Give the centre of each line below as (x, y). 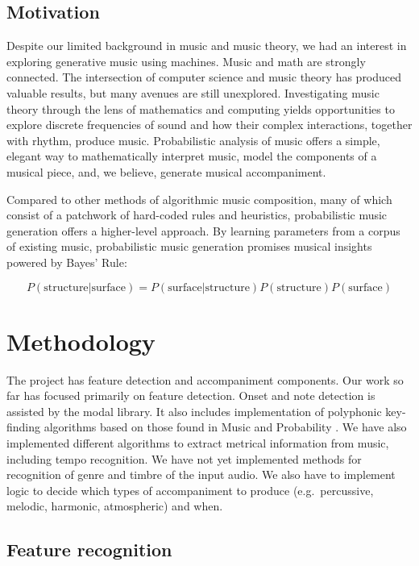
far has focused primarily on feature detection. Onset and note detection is (191, 395)
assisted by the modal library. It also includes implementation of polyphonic (194, 411)
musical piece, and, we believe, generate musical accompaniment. (166, 171)
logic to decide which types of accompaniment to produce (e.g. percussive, (190, 490)
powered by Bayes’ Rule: (67, 262)
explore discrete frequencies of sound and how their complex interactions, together (209, 125)
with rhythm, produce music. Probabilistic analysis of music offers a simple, (193, 140)
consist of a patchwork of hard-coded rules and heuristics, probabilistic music (197, 215)
